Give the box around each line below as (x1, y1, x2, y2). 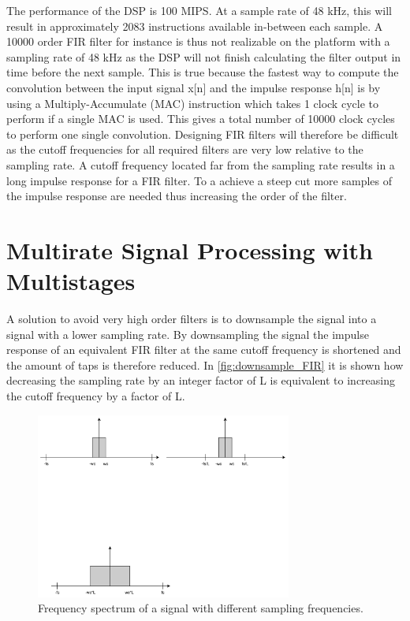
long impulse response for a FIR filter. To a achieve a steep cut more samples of (6, 172, 392, 188)
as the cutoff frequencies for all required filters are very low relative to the (6, 141, 363, 158)
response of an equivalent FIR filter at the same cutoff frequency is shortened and (6, 341, 401, 358)
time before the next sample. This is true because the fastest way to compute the (6, 64, 399, 80)
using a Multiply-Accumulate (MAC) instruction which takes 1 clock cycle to (6, 95, 378, 111)
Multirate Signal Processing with (6, 233, 373, 266)
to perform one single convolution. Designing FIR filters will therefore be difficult (6, 125, 399, 142)
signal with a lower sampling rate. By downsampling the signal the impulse (6, 325, 369, 342)
